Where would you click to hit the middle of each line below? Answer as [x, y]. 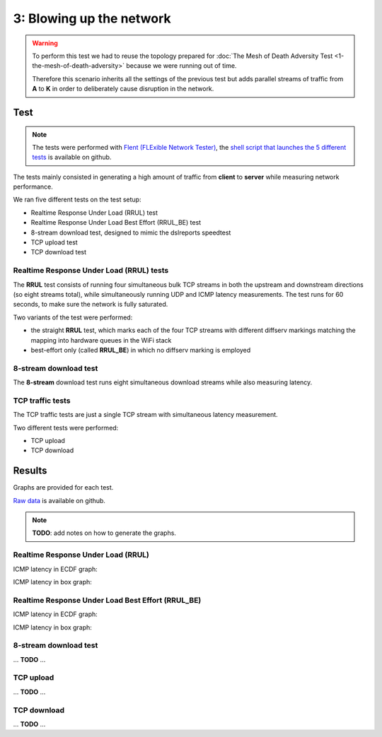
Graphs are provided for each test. [63, 488]
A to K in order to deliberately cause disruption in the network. [123, 89]
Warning [45, 43]
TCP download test [59, 252]
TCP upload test [54, 242]
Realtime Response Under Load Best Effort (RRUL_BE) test [116, 223]
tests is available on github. [72, 157]
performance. [33, 187]
